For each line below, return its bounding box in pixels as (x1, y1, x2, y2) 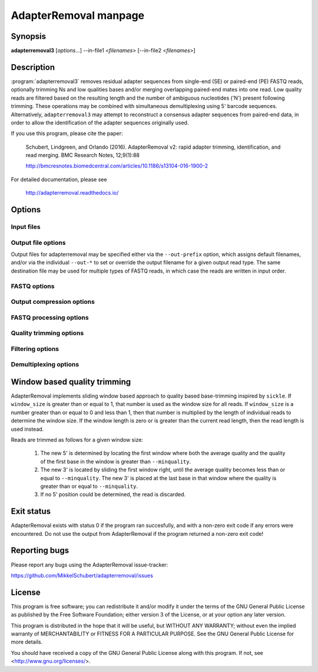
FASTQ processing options (11, 313, 89, 322)
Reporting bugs (11, 546, 69, 556)
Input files (11, 223, 41, 231)
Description (11, 62, 55, 72)
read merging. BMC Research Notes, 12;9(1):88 (25, 152, 140, 159)
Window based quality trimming (11, 376, 131, 386)
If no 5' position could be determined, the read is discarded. (40, 491, 186, 498)
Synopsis (11, 31, 47, 41)
